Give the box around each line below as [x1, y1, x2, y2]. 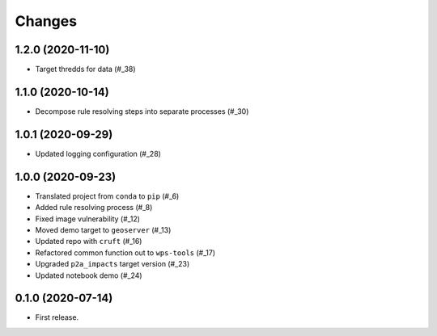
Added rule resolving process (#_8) [35, 203, 153, 212]
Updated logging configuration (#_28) [35, 149, 162, 158]
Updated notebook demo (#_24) [35, 271, 142, 280]
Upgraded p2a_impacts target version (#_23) [35, 259, 190, 269]
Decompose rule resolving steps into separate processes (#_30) [35, 106, 249, 116]
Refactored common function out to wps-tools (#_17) [35, 247, 216, 258]
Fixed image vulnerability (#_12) [35, 214, 141, 224]
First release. [35, 313, 79, 322]
